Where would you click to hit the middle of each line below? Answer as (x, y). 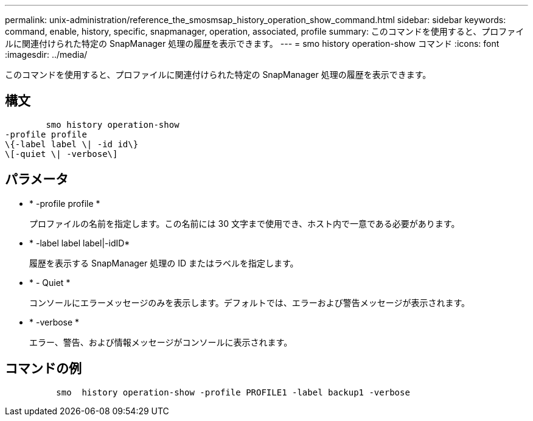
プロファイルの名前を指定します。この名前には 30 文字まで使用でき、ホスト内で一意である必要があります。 (245, 223)
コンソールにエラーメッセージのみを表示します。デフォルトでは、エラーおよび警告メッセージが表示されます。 (250, 302)
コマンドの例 (43, 369)
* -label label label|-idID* (80, 243)
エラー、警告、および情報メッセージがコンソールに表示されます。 (161, 342)
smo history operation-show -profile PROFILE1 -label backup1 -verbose (233, 392)
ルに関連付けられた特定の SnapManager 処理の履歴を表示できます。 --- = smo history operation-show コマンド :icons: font (252, 43)
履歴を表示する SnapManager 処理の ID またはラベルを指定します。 (164, 263)
